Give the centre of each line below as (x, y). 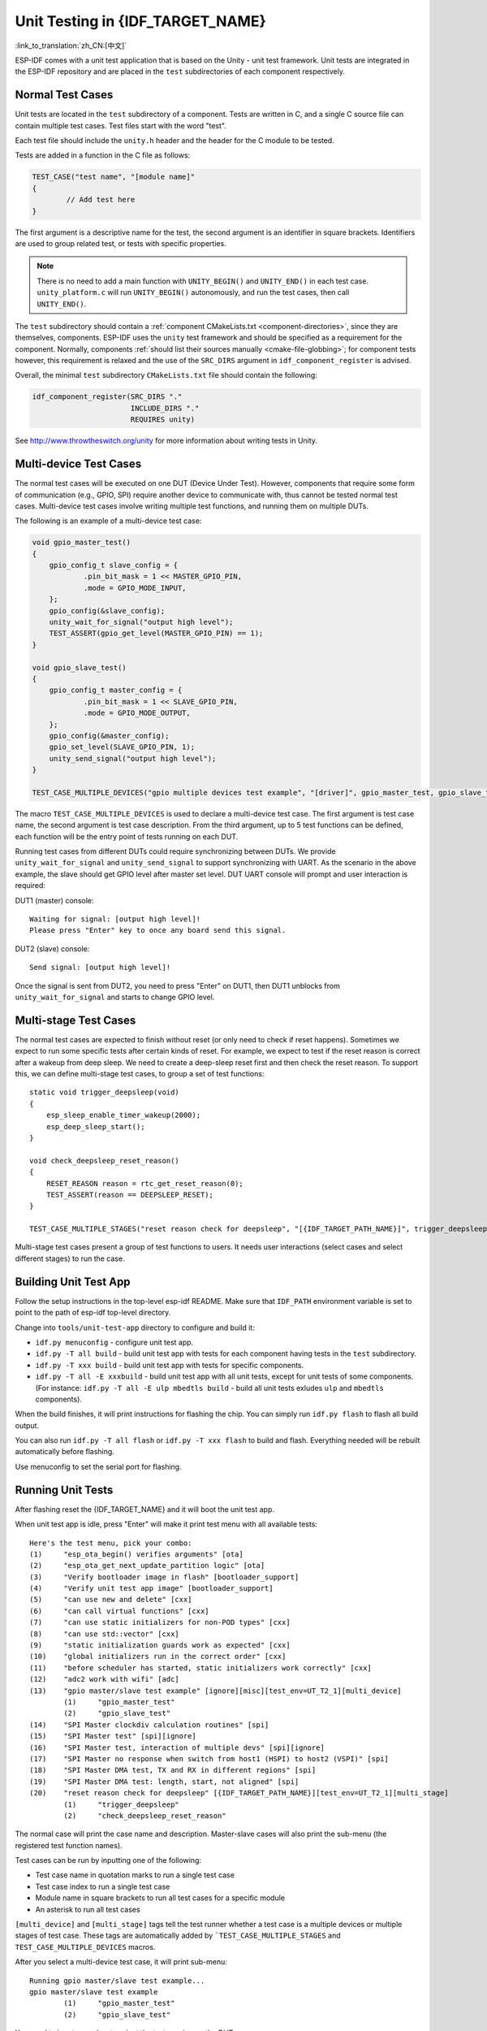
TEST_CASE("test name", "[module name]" (113, 177)
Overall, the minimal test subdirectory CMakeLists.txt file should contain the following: (166, 375)
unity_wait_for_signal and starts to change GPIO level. (115, 997)
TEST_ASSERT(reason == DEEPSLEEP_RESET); (130, 1195)
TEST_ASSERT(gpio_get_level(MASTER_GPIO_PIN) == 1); (156, 633)
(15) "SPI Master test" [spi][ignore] (113, 1736)
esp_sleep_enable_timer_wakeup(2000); (123, 1115)
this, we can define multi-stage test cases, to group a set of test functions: (140, 1074)
